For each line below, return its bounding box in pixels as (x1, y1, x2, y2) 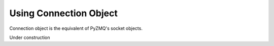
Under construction (9, 34, 50, 40)
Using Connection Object (9, 8, 118, 19)
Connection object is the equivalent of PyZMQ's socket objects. (9, 25, 143, 31)
